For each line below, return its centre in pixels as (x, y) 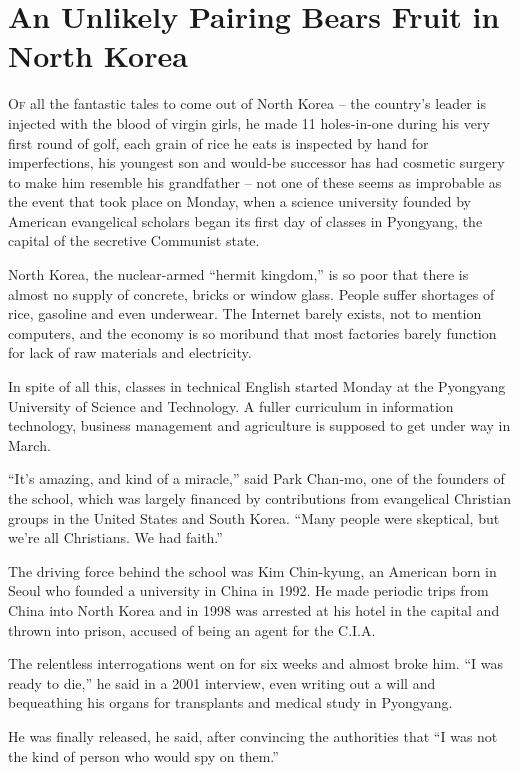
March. (29, 444)
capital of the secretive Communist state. (134, 240)
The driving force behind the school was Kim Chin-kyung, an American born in (252, 570)
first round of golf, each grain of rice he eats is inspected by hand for (218, 142)
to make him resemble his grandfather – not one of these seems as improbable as (255, 181)
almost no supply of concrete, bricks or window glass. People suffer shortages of (251, 293)
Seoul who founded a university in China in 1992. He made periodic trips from (248, 590)
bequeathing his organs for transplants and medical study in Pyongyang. (230, 702)
